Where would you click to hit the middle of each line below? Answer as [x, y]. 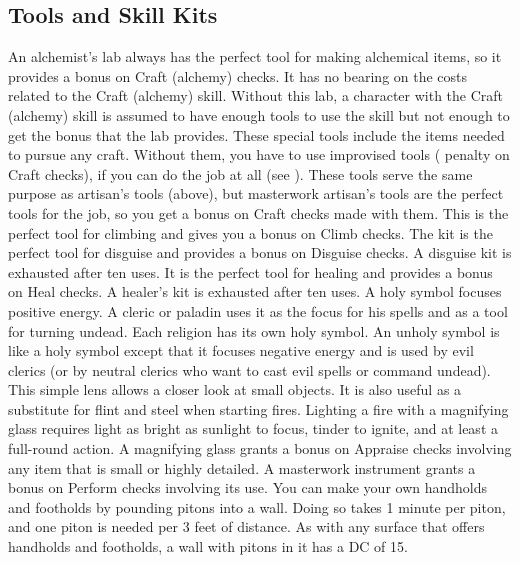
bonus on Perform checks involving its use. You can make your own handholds [248, 487]
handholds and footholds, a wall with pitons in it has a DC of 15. [208, 546]
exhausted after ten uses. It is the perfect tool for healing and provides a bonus [250, 271]
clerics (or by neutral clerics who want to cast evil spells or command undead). [249, 369]
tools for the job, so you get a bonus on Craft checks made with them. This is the [258, 212]
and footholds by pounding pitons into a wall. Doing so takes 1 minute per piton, [257, 506]
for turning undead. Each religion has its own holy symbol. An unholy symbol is [254, 330]
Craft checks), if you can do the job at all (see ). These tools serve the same [240, 173]
